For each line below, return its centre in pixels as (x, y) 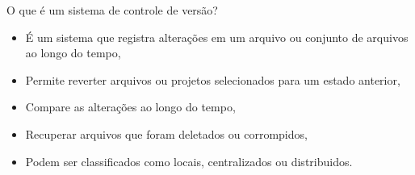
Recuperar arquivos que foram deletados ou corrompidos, (166, 133)
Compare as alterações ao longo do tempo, (130, 107)
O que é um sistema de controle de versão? (112, 10)
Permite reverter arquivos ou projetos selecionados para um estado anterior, (213, 79)
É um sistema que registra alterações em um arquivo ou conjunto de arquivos (217, 37)
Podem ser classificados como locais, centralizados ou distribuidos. (189, 161)
